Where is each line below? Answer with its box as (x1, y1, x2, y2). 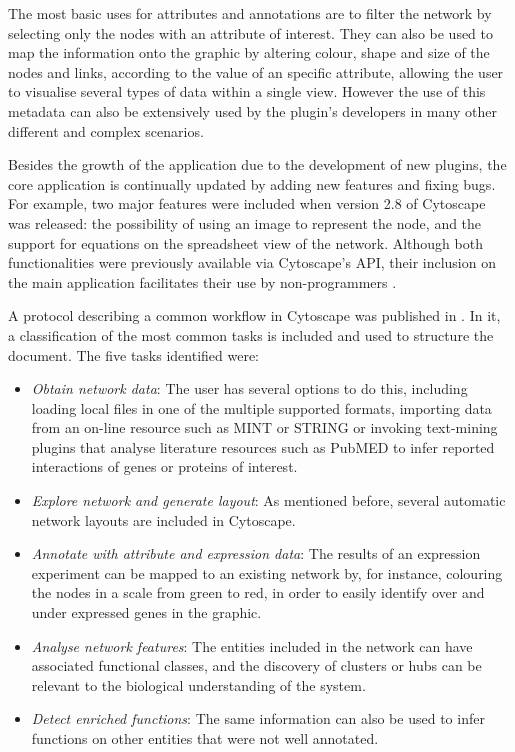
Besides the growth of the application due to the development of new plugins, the (8, 154, 507, 175)
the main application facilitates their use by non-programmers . (8, 271, 397, 292)
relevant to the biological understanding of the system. (31, 674, 366, 695)
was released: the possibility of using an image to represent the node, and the (8, 212, 482, 233)
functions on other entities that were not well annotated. (31, 728, 379, 748)
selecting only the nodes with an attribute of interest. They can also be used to (8, 22, 494, 43)
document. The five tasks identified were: (8, 344, 260, 365)
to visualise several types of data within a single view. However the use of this (8, 81, 486, 102)
